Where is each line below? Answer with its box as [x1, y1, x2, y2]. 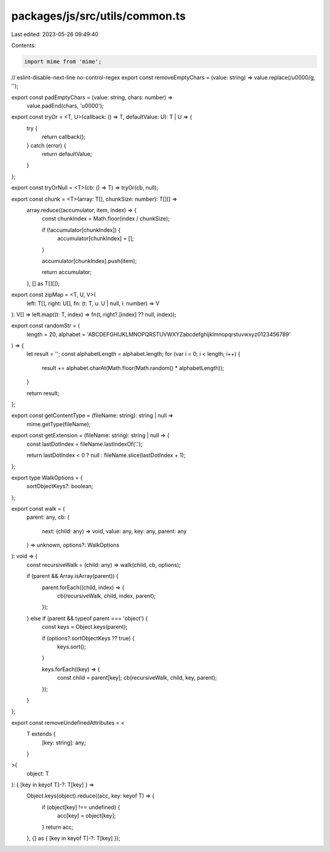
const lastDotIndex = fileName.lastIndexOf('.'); [26, 440, 143, 448]
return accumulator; [42, 269, 92, 276]
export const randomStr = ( [11, 322, 80, 330]
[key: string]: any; [42, 739, 86, 746]
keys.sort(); [57, 643, 86, 650]
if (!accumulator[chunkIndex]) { [42, 226, 121, 234]
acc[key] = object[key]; [57, 812, 116, 820]
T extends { [26, 730, 56, 738]
